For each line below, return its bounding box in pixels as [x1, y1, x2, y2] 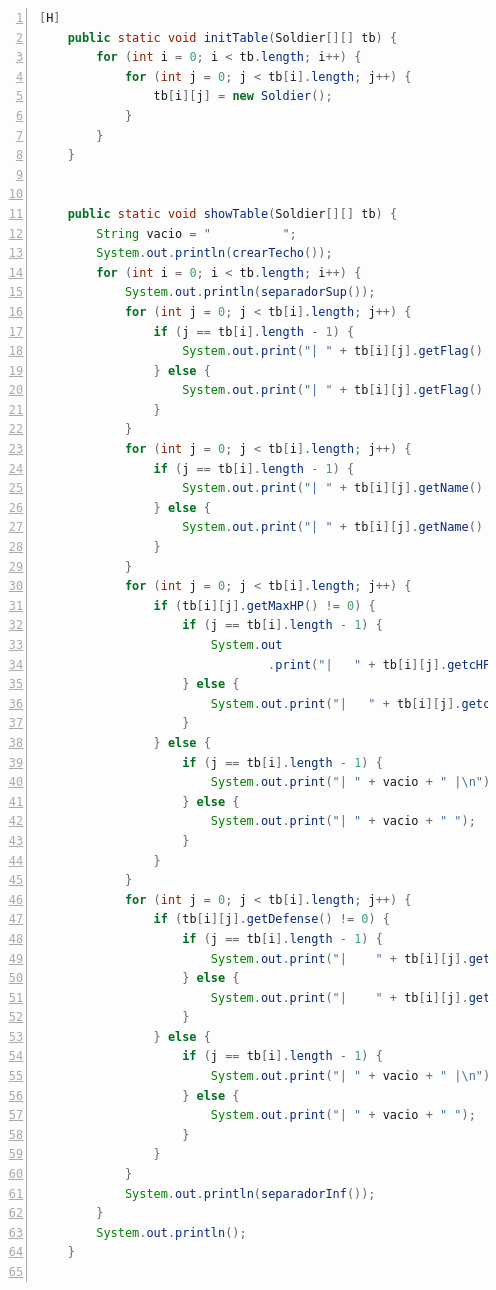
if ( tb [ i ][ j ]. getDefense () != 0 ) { [153, 912, 390, 927]
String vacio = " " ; [96, 226, 297, 241]
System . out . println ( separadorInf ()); [124, 1186, 376, 1201]
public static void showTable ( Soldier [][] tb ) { [67, 206, 398, 221]
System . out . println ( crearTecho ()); [96, 246, 333, 261]
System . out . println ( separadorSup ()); [124, 285, 376, 300]
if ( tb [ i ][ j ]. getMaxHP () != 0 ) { [153, 598, 376, 613]
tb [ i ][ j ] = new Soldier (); [153, 89, 333, 104]
